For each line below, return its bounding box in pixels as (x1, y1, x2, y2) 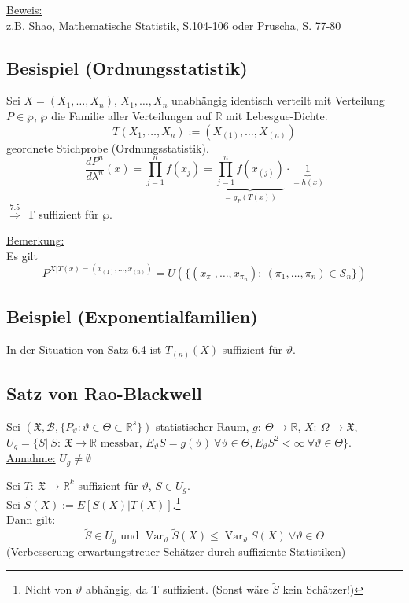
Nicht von (24, 581, 72, 597)
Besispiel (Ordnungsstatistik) (6, 55, 248, 79)
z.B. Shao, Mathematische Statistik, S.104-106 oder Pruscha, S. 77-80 (6, 17, 341, 33)
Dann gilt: (6, 511, 56, 528)
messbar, (100, 437, 142, 449)
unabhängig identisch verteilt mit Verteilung (171, 92, 385, 108)
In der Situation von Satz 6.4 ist (6, 341, 162, 358)
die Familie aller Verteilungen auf (51, 107, 212, 123)
